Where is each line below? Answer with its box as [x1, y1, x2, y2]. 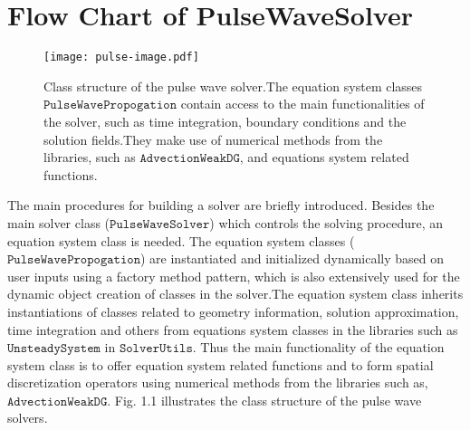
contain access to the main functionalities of [180, 94, 425, 113]
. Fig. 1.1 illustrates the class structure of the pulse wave [107, 390, 422, 409]
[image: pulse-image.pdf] [43, 51, 199, 64]
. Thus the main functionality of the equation [192, 338, 445, 357]
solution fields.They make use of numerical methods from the [43, 129, 383, 148]
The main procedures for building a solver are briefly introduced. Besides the [7, 196, 435, 215]
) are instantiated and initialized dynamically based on [140, 249, 445, 268]
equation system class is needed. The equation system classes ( [7, 231, 355, 250]
